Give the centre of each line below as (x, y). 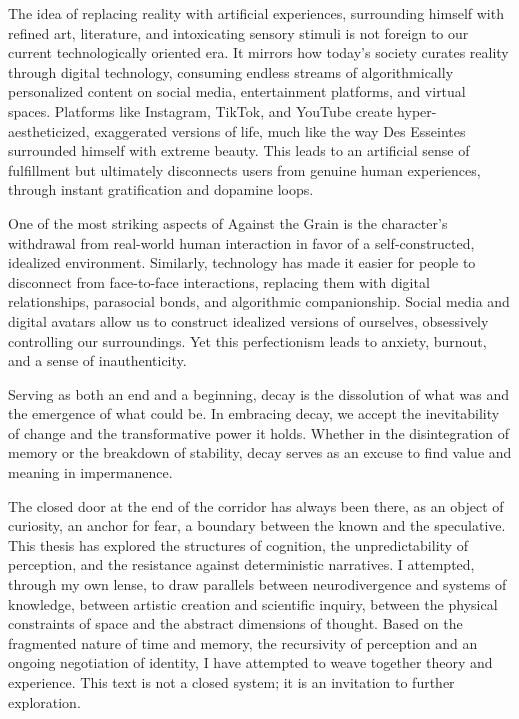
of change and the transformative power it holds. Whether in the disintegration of (258, 432)
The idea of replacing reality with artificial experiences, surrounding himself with (256, 13)
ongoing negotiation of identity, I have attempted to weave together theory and (250, 662)
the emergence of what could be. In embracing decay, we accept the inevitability (254, 413)
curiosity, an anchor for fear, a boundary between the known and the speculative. (257, 525)
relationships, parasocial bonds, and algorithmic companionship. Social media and (259, 301)
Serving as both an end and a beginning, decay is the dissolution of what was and (258, 393)
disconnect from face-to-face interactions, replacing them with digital (219, 281)
